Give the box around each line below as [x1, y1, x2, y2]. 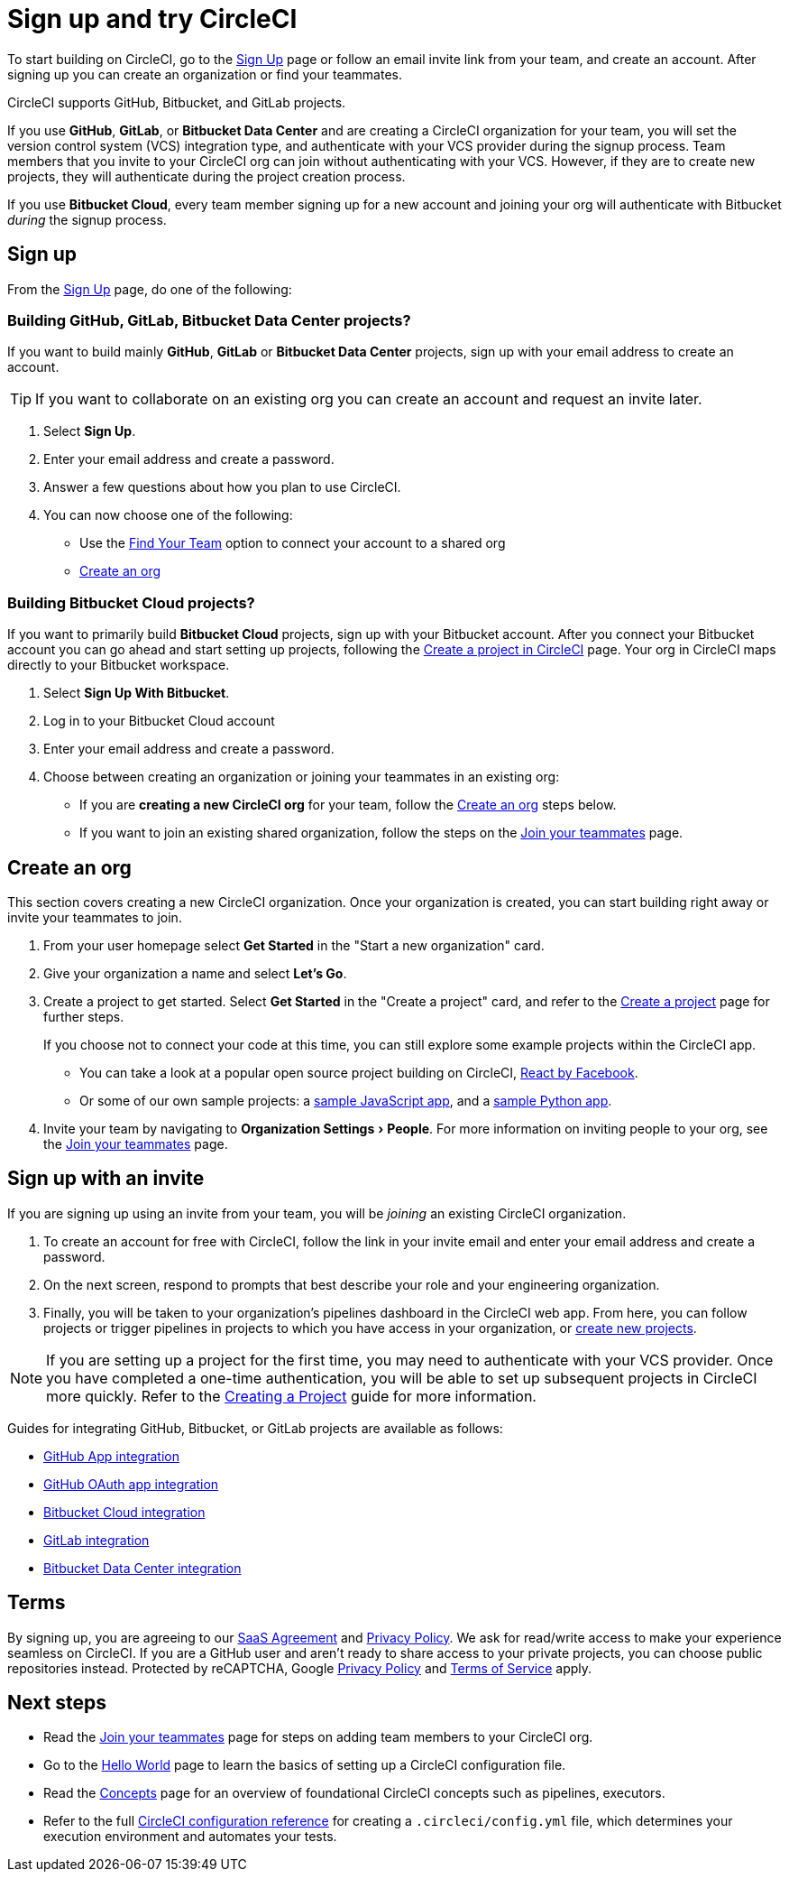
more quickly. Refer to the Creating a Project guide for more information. [46, 1386, 537, 1405]
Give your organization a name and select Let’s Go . [43, 965, 347, 981]
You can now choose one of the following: [43, 507, 293, 523]
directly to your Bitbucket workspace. [7, 657, 230, 673]
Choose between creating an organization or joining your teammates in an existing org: [43, 769, 560, 785]
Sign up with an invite [7, 1167, 205, 1190]
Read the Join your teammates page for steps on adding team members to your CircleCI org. [43, 1729, 593, 1745]
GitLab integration [43, 1532, 150, 1548]
